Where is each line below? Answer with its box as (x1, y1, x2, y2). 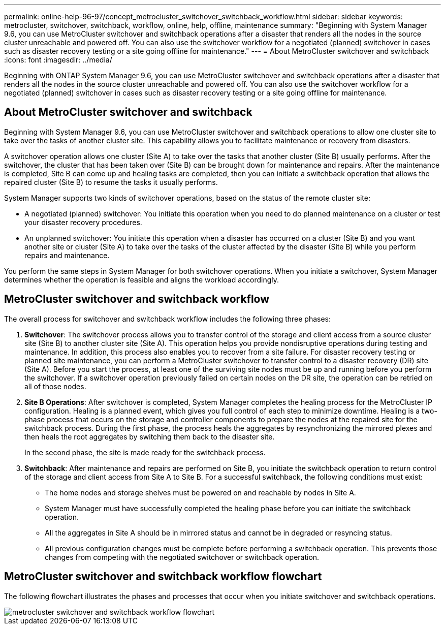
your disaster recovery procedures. (24, 217, 142, 227)
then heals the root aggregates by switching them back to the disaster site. (24, 432, 275, 441)
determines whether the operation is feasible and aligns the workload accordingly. (4, 275, 279, 284)
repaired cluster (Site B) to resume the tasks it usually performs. (4, 177, 218, 186)
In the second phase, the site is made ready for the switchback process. (24, 448, 266, 457)
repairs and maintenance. (24, 250, 110, 260)
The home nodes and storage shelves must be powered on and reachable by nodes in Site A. (45, 488, 356, 497)
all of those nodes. (24, 382, 86, 391)
